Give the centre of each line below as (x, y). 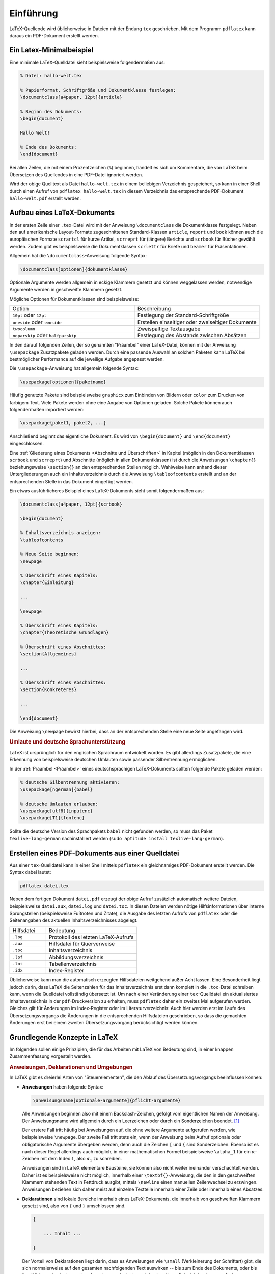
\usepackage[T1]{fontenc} (52, 818)
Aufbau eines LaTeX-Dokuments (62, 213)
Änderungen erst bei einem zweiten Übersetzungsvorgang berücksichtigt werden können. (104, 1022)
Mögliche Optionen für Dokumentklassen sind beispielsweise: (74, 299)
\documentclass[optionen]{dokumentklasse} (74, 269)
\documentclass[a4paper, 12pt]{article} (71, 97)
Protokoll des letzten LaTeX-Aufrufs (91, 937)
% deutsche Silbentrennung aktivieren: (70, 782)
